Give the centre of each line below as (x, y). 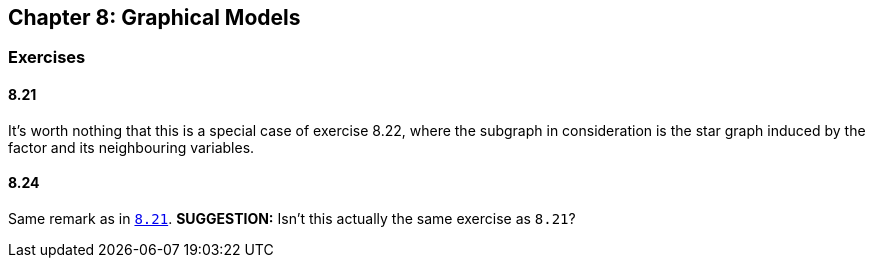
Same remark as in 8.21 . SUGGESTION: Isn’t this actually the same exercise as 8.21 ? (292, 218)
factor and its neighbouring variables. (131, 147)
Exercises (47, 57)
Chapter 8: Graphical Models (154, 17)
